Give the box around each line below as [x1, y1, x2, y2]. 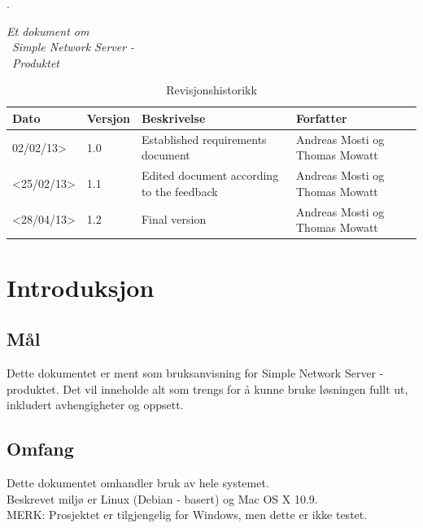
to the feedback [141, 182, 218, 199]
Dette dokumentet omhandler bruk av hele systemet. [7, 473, 269, 491]
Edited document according [141, 167, 279, 184]
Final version [141, 211, 207, 228]
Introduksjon [7, 270, 155, 303]
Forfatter [295, 109, 347, 126]
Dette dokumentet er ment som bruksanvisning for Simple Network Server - [7, 364, 384, 381]
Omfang [7, 436, 74, 461]
